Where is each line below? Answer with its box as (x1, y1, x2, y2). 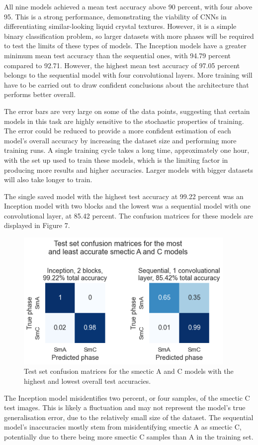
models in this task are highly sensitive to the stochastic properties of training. (4, 115, 244, 126)
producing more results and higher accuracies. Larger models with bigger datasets (4, 164, 254, 175)
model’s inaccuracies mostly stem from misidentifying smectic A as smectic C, (4, 422, 242, 432)
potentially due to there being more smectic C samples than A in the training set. (4, 431, 254, 442)
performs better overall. (4, 89, 76, 100)
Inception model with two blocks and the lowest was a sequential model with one (4, 201, 251, 211)
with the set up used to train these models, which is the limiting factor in (4, 154, 228, 165)
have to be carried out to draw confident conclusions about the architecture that (4, 79, 249, 90)
